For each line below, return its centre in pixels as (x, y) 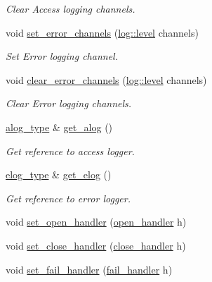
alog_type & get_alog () (59, 127)
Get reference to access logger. (70, 151)
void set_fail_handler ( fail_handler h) (89, 269)
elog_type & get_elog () (59, 174)
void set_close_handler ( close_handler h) (96, 245)
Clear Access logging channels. (71, 8)
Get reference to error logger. (68, 198)
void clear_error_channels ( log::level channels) (106, 79)
